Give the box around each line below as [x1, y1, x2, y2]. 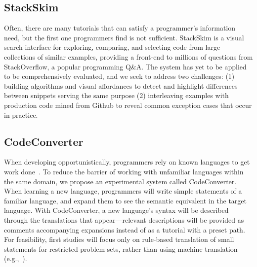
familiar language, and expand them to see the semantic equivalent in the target [4, 195, 247, 205]
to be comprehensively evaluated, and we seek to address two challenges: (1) [4, 71, 235, 81]
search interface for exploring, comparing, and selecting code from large [4, 42, 220, 52]
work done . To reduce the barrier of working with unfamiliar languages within [4, 166, 244, 176]
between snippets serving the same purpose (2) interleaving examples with [4, 90, 229, 100]
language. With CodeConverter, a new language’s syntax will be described [4, 205, 229, 215]
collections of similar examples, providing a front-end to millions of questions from [4, 51, 253, 62]
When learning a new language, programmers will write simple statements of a [4, 186, 242, 196]
